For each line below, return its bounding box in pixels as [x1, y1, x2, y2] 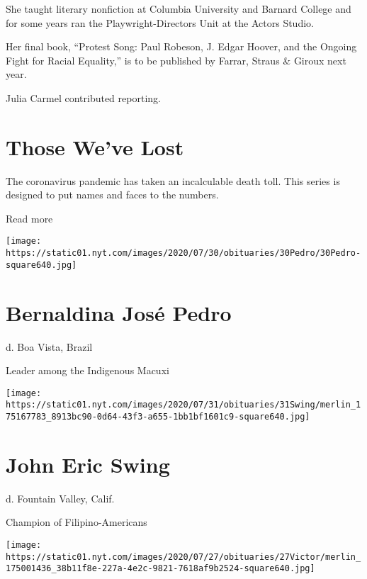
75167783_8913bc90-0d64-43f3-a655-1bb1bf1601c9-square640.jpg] [6, 412, 310, 422]
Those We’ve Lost [6, 132, 184, 161]
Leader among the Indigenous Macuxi [6, 363, 169, 378]
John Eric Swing [6, 449, 170, 478]
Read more [6, 210, 53, 225]
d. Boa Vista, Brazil [6, 339, 93, 354]
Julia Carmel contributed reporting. [6, 90, 161, 105]
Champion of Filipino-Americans [6, 515, 147, 529]
